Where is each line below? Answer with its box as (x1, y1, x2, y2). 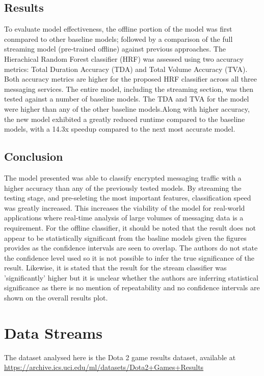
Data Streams (4, 322, 102, 343)
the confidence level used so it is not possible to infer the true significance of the (4, 252, 254, 263)
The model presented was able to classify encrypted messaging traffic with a (4, 172, 242, 183)
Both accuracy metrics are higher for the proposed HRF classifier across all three (4, 73, 257, 84)
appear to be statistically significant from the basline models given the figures (4, 232, 247, 243)
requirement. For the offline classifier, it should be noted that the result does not (4, 222, 256, 233)
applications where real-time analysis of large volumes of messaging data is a (4, 212, 244, 223)
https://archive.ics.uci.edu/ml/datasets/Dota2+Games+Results (4, 362, 204, 372)
